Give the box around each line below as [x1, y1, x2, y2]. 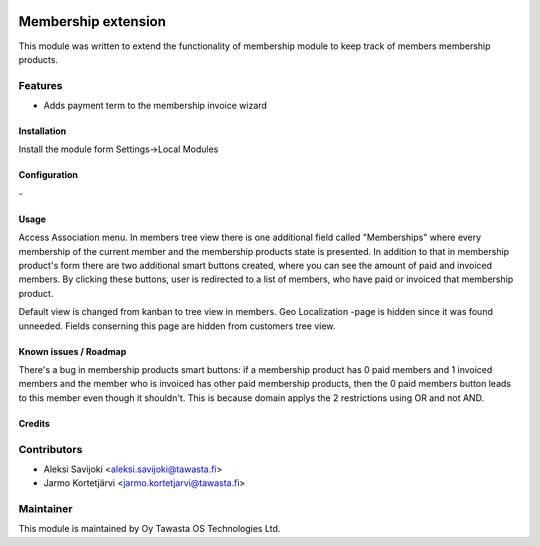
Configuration [18, 169, 79, 181]
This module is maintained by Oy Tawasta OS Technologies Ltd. [18, 523, 281, 535]
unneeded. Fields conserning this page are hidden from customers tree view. [18, 320, 336, 332]
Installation [18, 125, 67, 137]
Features [18, 78, 63, 92]
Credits [18, 417, 50, 429]
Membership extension [18, 13, 167, 30]
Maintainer [18, 502, 73, 516]
